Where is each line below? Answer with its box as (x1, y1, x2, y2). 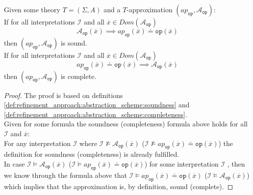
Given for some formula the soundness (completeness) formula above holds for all (4, 119, 248, 129)
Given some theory (4, 4, 60, 14)
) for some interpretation (144, 158, 219, 169)
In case (4, 158, 25, 169)
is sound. (60, 37, 87, 48)
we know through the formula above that (4, 170, 127, 180)
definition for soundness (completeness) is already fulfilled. (4, 149, 179, 159)
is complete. (60, 71, 97, 81)
